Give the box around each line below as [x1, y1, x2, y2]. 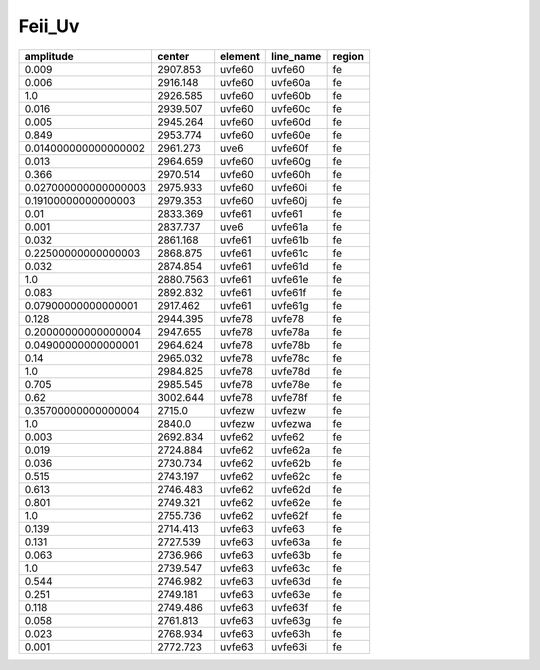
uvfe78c [271, 351, 310, 365]
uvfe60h [271, 167, 312, 181]
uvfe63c [271, 561, 311, 575]
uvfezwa [271, 416, 312, 430]
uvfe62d [271, 482, 312, 496]
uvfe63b [271, 548, 312, 562]
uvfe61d [271, 259, 309, 273]
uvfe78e [271, 377, 310, 391]
